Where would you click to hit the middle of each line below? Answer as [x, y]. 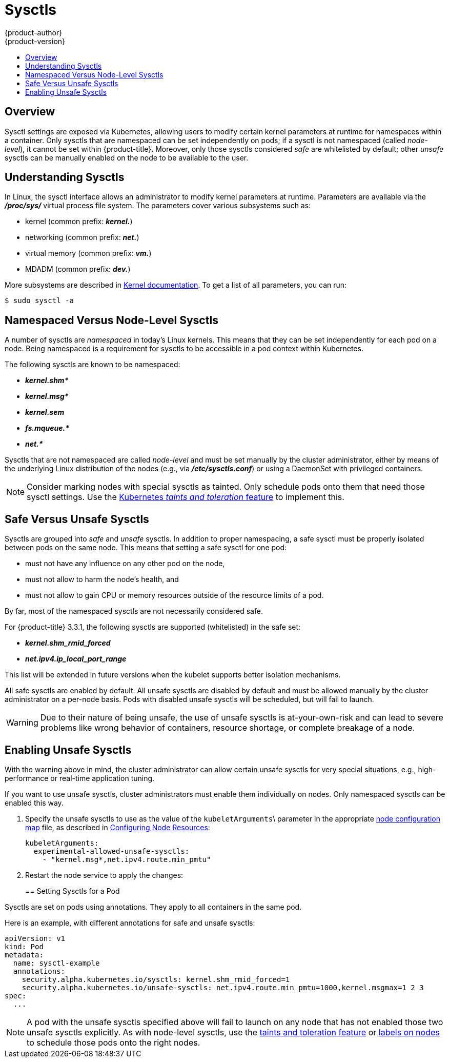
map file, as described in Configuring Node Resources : [118, 827]
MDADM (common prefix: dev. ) [78, 269]
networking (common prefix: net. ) [82, 237]
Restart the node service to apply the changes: [104, 875]
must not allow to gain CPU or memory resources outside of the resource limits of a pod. [175, 595]
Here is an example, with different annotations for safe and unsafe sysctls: [130, 923]
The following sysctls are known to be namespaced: [93, 365]
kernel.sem [45, 412]
